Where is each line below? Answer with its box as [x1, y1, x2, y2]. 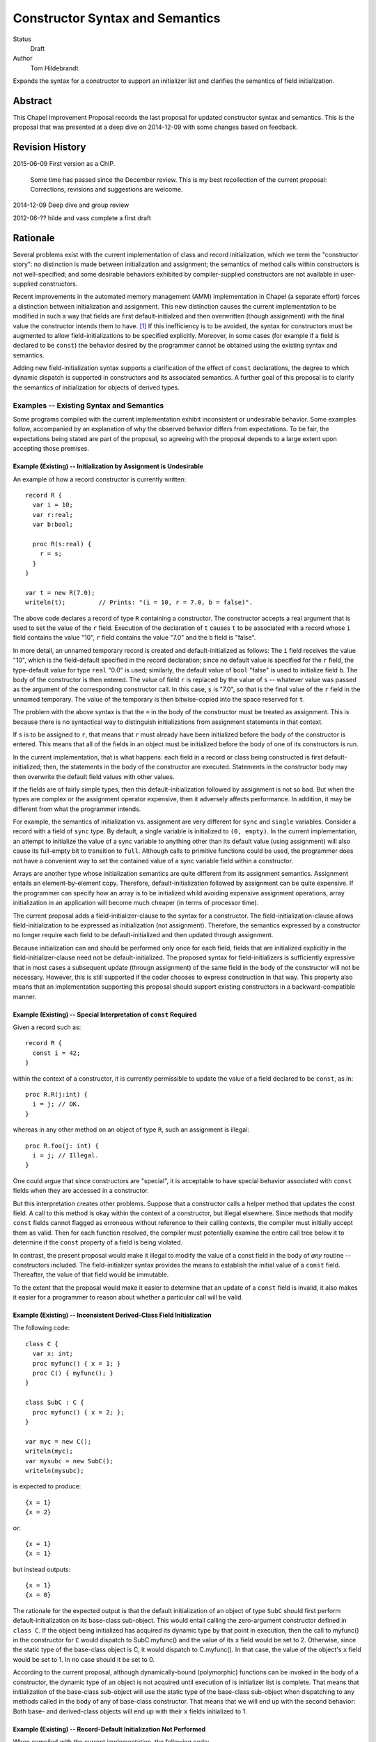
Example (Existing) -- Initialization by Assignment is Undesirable [13, 462, 203, 470]
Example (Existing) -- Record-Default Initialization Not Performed [13, 1725, 206, 1733]
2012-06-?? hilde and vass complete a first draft [13, 213, 151, 222]
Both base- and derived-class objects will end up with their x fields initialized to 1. [13, 1707, 247, 1716]
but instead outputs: [13, 1565, 71, 1573]
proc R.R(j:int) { [25, 1090, 88, 1099]
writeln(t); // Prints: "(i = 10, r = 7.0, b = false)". [25, 599, 253, 606]
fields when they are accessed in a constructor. [13, 1187, 149, 1195]
